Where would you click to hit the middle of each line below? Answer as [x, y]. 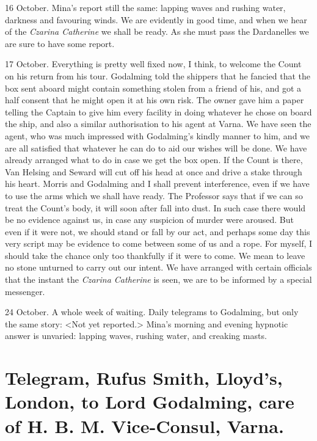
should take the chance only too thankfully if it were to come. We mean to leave [155, 255]
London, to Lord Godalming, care [150, 402]
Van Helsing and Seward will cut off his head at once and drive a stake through [154, 171]
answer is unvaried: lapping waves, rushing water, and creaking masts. [136, 336]
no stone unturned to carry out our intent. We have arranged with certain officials [158, 267]
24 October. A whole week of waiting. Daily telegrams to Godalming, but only [152, 312]
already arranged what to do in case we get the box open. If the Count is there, [154, 160]
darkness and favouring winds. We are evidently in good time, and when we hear [156, 19]
